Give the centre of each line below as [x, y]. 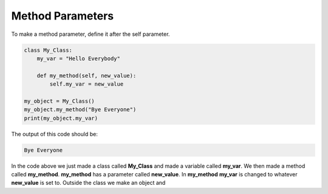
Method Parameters [63, 16]
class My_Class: [48, 50]
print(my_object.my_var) [61, 118]
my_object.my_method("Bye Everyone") [80, 110]
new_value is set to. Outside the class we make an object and [88, 183]
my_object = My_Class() [60, 101]
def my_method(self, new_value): [87, 75]
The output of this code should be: [55, 134]
